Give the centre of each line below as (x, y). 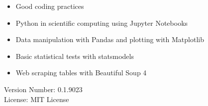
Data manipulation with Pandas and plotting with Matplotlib (110, 39)
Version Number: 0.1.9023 (43, 89)
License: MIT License (37, 99)
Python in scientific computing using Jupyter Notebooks (102, 23)
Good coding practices (50, 6)
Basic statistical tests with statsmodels (75, 56)
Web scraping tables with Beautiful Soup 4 (81, 73)
